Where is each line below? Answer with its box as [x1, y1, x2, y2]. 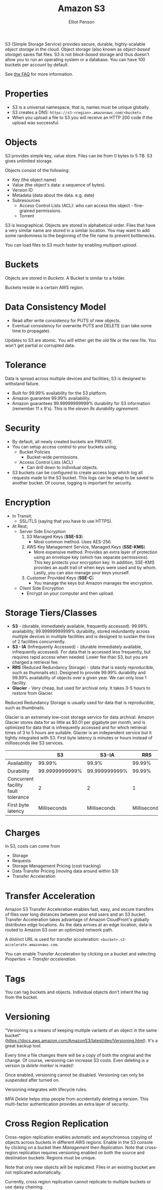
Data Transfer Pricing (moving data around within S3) [12, 868, 119, 874]
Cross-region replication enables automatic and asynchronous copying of [5, 1134, 152, 1140]
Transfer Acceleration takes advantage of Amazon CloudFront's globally [5, 917, 149, 922]
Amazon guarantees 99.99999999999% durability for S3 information [12, 400, 150, 406]
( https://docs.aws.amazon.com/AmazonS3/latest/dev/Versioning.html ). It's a [5, 1038, 158, 1044]
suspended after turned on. [5, 1077, 60, 1083]
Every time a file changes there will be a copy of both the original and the [5, 1052, 151, 1058]
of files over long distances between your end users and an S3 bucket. [5, 911, 147, 918]
